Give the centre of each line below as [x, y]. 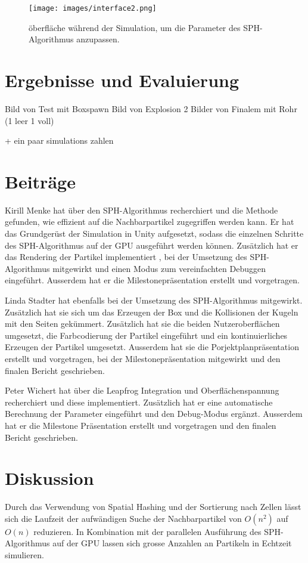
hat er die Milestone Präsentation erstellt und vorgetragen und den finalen [141, 425]
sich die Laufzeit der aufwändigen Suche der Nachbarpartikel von [123, 518]
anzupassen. [98, 39]
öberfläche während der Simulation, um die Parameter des [135, 27]
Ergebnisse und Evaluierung [122, 80]
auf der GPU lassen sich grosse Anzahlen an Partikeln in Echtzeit [172, 543]
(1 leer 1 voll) [29, 120]
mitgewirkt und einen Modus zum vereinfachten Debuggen [159, 268]
